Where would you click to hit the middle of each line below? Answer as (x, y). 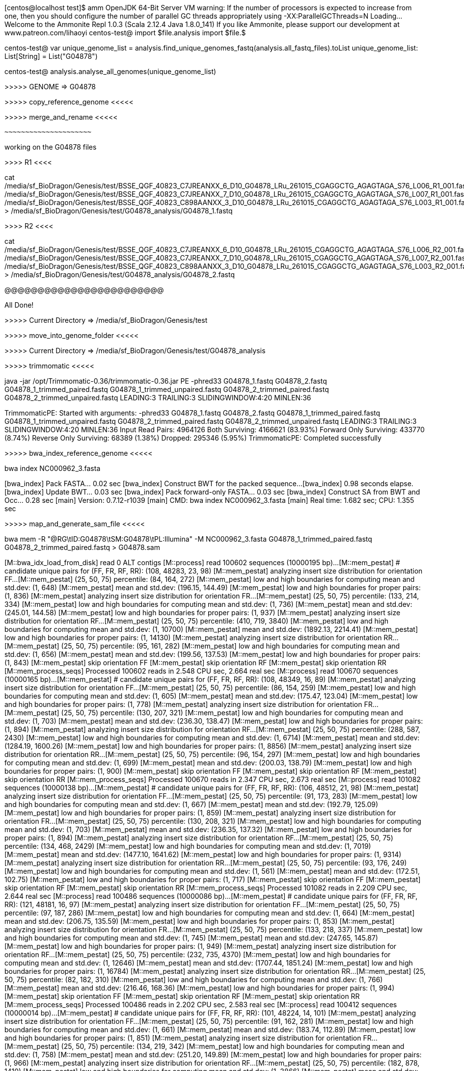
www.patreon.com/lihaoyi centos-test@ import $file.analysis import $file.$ (125, 33)
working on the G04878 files (51, 147)
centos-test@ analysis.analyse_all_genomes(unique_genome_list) (110, 71)
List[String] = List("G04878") (51, 56)
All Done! (19, 305)
